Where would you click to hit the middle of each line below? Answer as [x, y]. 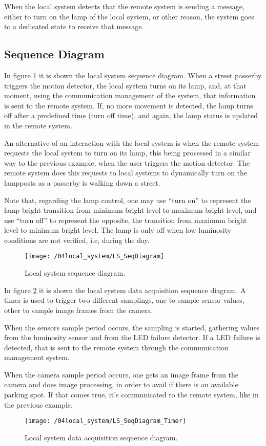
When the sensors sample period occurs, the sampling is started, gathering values [132, 327]
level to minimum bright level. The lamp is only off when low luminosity [118, 230]
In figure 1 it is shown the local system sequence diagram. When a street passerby [133, 75]
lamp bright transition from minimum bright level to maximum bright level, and [130, 210]
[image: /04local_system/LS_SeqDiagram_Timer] [105, 421]
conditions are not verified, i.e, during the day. [77, 240]
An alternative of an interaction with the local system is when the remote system [132, 142]
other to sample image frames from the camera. [79, 310]
